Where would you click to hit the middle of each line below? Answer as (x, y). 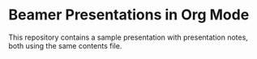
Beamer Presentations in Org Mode (129, 15)
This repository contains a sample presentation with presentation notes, (128, 37)
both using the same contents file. (65, 45)
